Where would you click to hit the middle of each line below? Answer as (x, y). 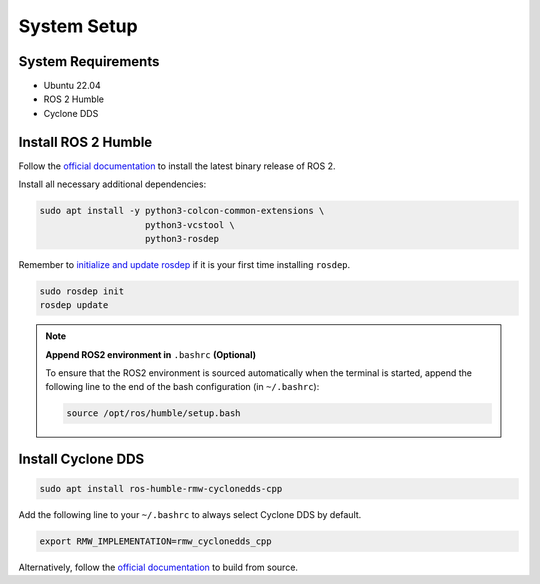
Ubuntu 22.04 (72, 86)
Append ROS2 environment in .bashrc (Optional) (151, 354)
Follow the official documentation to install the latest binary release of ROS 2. (177, 166)
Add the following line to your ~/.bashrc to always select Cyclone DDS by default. (190, 514)
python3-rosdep (182, 238)
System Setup (78, 26)
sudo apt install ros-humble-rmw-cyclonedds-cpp (161, 488)
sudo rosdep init (82, 291)
